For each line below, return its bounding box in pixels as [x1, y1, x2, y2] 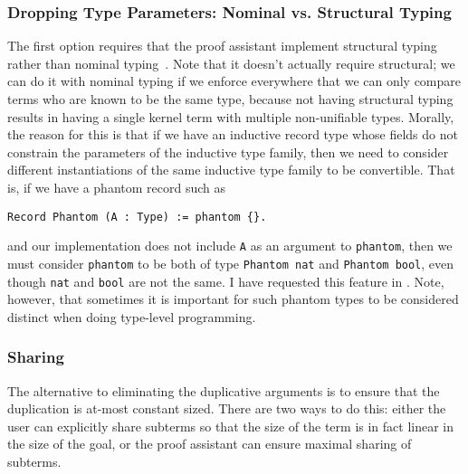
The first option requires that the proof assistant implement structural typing [7, 36, 437, 55]
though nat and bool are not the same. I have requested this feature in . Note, [7, 271, 444, 290]
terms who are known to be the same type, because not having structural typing [7, 90, 454, 108]
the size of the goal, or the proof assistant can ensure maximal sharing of [7, 434, 412, 453]
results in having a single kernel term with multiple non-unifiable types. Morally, [7, 107, 454, 126]
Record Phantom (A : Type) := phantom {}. [7, 210, 267, 223]
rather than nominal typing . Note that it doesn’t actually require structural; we [7, 53, 455, 72]
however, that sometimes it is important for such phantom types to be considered [7, 289, 459, 308]
